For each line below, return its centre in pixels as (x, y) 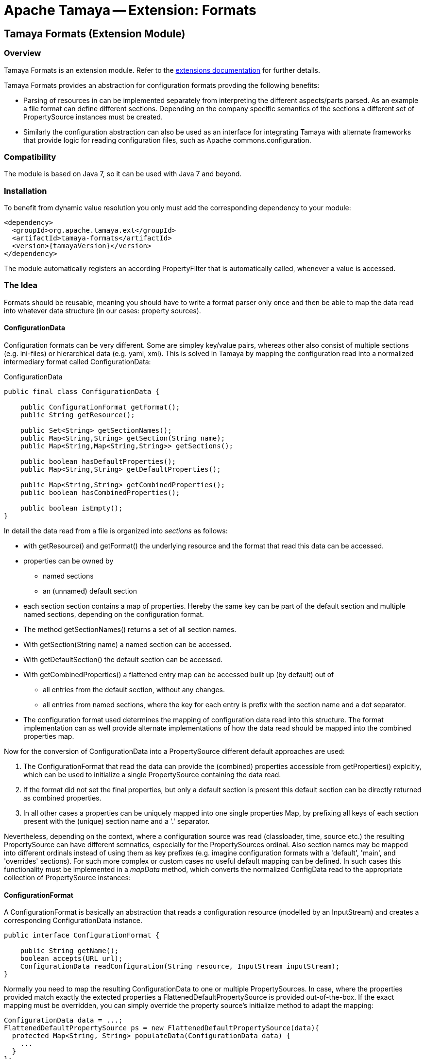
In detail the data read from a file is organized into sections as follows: (116, 531)
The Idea (21, 285)
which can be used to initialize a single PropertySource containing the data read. (152, 775)
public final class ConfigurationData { (82, 392)
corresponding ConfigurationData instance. (73, 921)
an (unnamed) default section (90, 591)
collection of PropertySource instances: (67, 878)
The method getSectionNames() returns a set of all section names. (130, 630)
